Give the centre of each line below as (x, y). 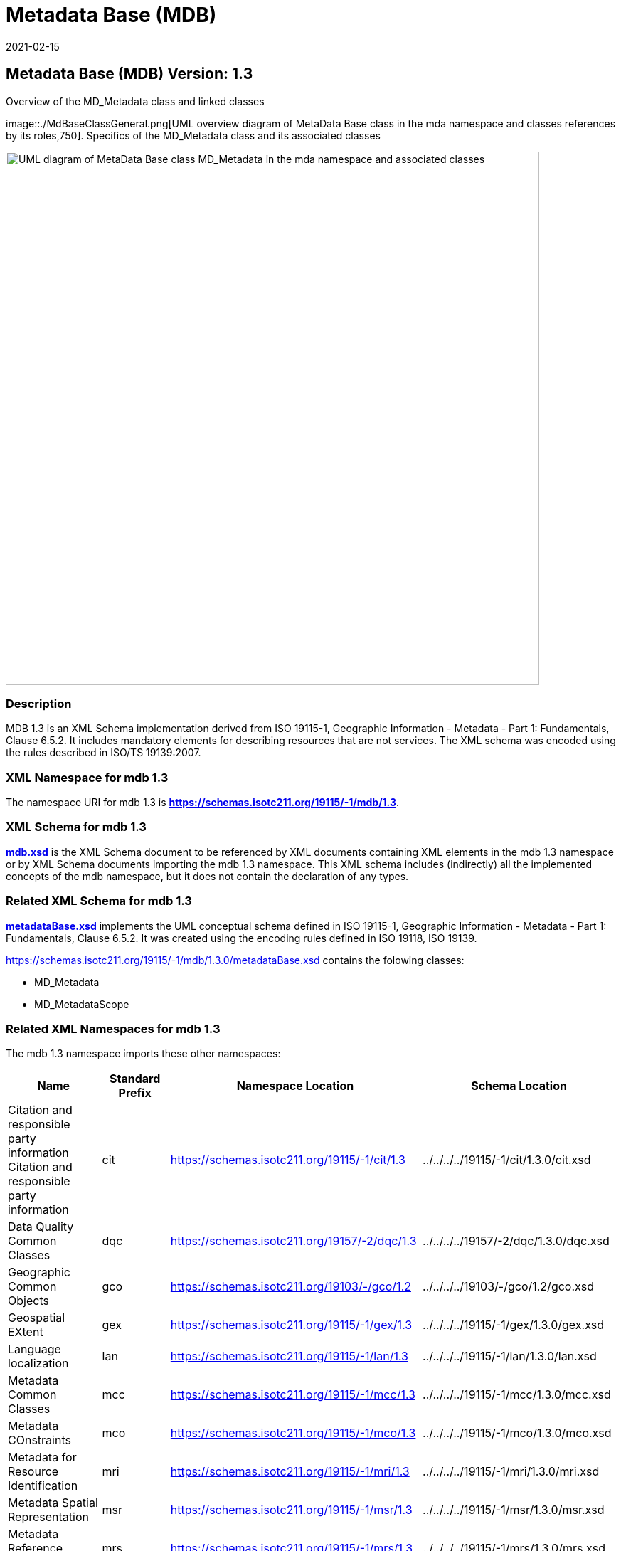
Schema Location (519, 1086)
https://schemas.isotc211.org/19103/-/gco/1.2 (291, 1287)
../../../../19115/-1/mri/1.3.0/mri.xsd (511, 1472)
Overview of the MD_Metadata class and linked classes (135, 101)
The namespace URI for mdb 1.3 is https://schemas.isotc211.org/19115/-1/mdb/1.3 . (203, 803)
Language (34, 1349)
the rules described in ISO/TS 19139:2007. (103, 753)
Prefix (135, 1093)
